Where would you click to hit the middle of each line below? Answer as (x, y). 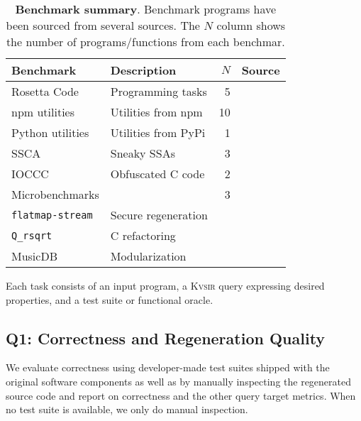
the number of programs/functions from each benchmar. (145, 42)
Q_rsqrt (32, 235)
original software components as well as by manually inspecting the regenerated (179, 381)
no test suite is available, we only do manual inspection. (127, 409)
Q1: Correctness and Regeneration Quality (166, 338)
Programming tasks (159, 91)
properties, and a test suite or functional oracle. (110, 299)
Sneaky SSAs (143, 153)
